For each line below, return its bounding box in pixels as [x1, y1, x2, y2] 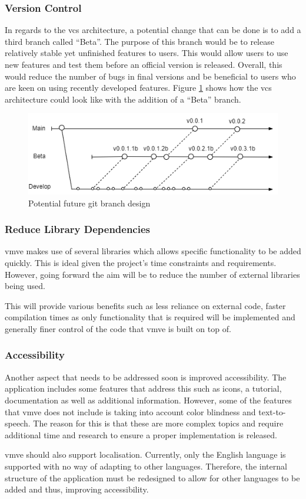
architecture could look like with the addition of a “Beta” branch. [5, 93, 241, 105]
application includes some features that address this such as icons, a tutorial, [5, 382, 282, 395]
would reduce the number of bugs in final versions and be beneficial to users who [5, 70, 296, 82]
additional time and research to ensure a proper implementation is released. [5, 428, 277, 441]
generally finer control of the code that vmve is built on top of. [5, 322, 231, 334]
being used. [5, 280, 45, 292]
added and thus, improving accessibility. [5, 483, 149, 495]
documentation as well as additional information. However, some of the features [5, 393, 292, 406]
